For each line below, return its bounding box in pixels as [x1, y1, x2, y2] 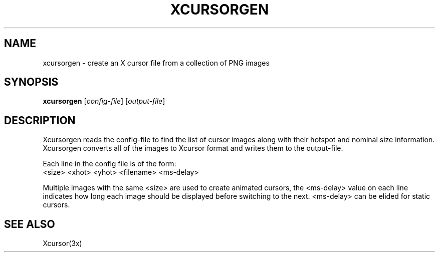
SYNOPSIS [4, 76, 59, 89]
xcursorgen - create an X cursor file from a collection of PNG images [43, 58, 270, 67]
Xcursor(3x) [43, 239, 82, 248]
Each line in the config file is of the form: [43, 159, 176, 168]
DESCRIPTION [4, 114, 76, 127]
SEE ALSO [4, 217, 55, 230]
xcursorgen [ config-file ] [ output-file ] [43, 97, 165, 106]
